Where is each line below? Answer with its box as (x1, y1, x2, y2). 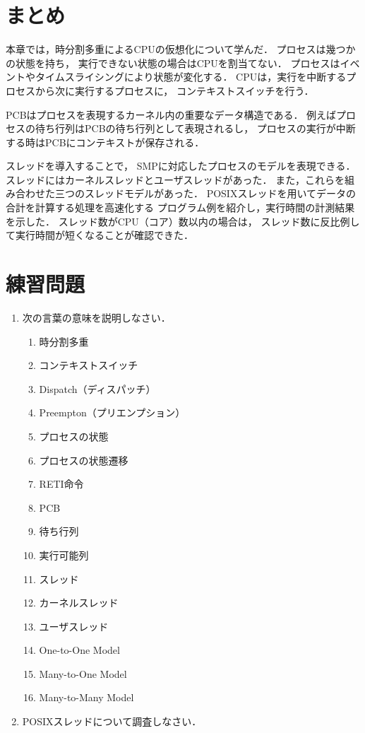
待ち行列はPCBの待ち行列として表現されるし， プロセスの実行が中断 (35, 121, 356, 136)
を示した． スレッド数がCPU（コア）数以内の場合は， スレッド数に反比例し (6, 213, 360, 228)
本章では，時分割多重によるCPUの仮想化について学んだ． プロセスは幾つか (6, 42, 356, 57)
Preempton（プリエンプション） (39, 405, 186, 420)
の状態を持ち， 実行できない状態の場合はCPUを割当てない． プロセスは (6, 55, 340, 70)
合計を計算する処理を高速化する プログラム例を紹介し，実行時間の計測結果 (6, 200, 355, 215)
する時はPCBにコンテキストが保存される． (6, 134, 205, 149)
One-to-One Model (39, 643, 120, 657)
